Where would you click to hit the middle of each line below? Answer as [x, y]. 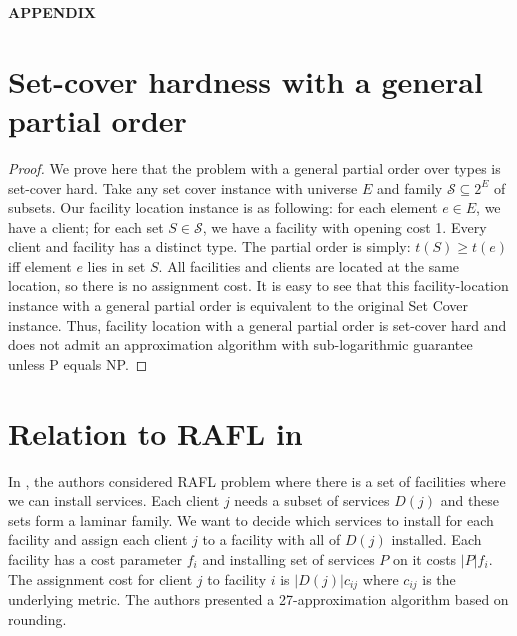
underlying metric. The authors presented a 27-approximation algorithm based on [258, 598]
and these [470, 500]
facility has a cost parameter [95, 558]
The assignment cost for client [100, 578]
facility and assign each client [98, 539]
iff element [40, 265]
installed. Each [436, 539]
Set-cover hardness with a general [245, 80]
